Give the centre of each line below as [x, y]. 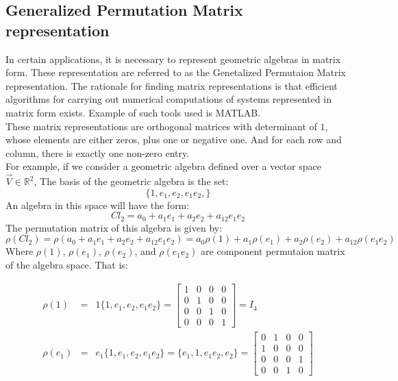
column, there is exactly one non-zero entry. [98, 152]
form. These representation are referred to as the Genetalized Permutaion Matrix [176, 72]
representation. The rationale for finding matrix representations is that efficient [172, 85]
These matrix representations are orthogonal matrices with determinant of [161, 126]
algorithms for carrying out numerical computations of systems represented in [169, 99]
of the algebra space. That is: [67, 264]
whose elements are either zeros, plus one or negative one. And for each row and [174, 139]
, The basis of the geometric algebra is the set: [131, 181]
